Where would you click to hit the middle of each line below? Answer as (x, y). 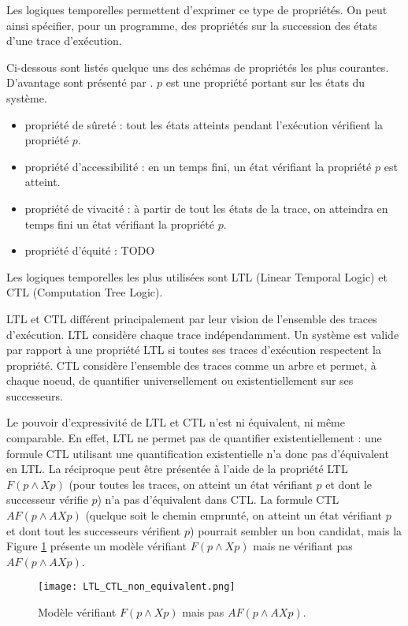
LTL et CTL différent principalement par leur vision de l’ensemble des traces (192, 318)
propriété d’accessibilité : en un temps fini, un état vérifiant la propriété (198, 166)
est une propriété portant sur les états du (265, 82)
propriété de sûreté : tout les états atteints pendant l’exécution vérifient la (204, 124)
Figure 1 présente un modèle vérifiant (97, 546)
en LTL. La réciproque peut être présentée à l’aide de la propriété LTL (177, 469)
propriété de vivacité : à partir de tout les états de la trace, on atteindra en (206, 208)
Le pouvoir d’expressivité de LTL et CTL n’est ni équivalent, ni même (176, 422)
